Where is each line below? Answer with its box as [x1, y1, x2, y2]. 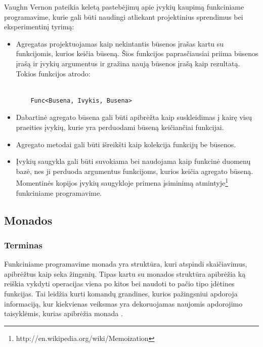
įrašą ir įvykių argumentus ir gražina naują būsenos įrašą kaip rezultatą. [16, 58, 240, 68]
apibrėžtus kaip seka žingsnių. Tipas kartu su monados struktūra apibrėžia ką [4, 268, 246, 279]
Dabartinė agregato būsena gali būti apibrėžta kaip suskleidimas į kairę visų [16, 112, 252, 122]
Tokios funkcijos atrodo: [16, 68, 91, 78]
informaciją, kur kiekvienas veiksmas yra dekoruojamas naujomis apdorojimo [4, 298, 243, 309]
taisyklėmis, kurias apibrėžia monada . [4, 308, 123, 319]
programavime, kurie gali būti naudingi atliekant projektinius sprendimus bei [4, 11, 243, 22]
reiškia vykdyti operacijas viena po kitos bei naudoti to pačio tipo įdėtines [4, 278, 235, 289]
